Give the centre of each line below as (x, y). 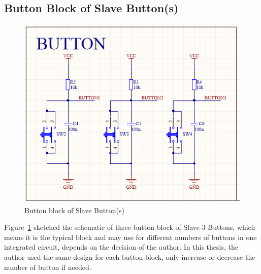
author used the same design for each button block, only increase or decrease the (130, 256)
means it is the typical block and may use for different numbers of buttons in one (130, 237)
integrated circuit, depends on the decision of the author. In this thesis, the (121, 247)
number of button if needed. (48, 267)
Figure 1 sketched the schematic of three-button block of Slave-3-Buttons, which (130, 227)
